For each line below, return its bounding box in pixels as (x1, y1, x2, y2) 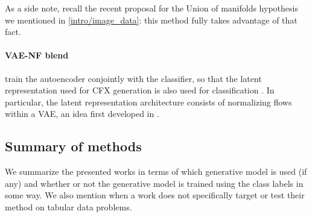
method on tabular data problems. (5, 200, 132, 213)
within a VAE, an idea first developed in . (5, 107, 159, 120)
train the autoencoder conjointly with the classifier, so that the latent (5, 72, 262, 84)
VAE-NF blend (5, 49, 69, 61)
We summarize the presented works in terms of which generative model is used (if (5, 165, 307, 178)
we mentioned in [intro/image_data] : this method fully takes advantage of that (5, 13, 298, 26)
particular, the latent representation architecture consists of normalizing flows (5, 95, 292, 108)
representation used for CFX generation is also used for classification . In (5, 84, 275, 96)
